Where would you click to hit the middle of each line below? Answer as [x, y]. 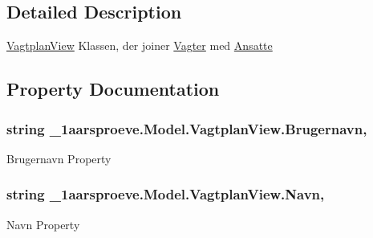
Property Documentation [113, 89]
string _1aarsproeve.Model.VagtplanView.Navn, [166, 194]
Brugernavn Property [59, 158]
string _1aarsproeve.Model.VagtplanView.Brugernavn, [187, 128]
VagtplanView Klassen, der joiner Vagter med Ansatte [140, 45]
